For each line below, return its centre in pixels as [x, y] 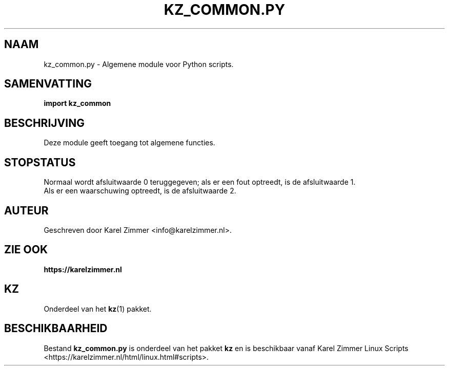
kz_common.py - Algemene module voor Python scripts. [139, 64]
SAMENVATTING [48, 84]
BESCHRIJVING [44, 123]
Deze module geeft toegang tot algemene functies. [129, 143]
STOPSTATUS [40, 162]
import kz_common [77, 103]
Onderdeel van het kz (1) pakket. [98, 309]
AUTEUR [26, 210]
